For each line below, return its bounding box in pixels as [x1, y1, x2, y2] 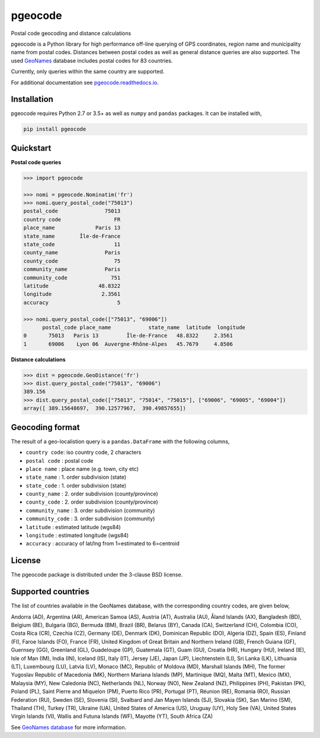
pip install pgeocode [23, 126, 87, 133]
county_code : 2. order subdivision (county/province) [25, 498, 158, 505]
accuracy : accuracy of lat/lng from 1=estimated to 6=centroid [25, 540, 180, 547]
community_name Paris [23, 266, 121, 273]
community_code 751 [23, 274, 121, 281]
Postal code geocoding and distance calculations [11, 30, 132, 37]
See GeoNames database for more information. [11, 724, 127, 731]
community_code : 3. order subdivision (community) [25, 515, 155, 522]
